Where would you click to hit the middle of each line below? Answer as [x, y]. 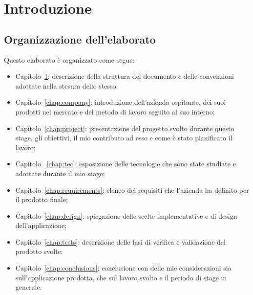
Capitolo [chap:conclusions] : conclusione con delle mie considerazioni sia [123, 268]
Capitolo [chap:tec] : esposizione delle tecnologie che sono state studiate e [126, 164]
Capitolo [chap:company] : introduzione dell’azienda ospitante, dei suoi [121, 102]
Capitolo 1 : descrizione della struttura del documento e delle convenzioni [125, 76]
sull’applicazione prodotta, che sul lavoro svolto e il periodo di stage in [121, 277]
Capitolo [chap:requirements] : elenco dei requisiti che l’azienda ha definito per [132, 190]
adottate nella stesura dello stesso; [67, 85]
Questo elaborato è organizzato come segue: [69, 59]
